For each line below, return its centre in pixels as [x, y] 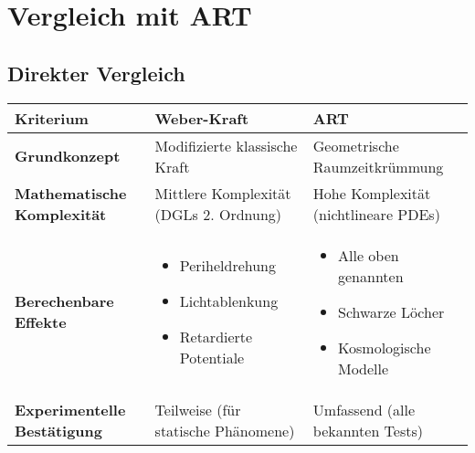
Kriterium [52, 118]
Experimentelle [70, 409]
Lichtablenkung [229, 301]
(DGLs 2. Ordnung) [218, 214]
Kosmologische [385, 347]
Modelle [364, 368]
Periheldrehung [227, 266]
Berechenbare [64, 301]
